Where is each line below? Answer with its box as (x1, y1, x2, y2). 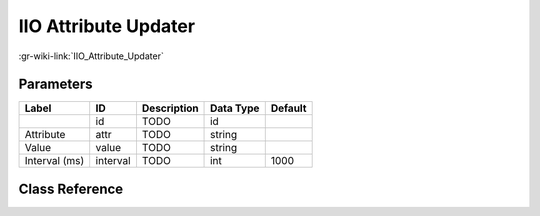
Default (270, 101, 307, 115)
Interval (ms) (24, 154, 85, 168)
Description (141, 101, 199, 115)
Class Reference (18, 180, 124, 197)
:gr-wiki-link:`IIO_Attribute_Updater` (18, 50, 164, 62)
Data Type (210, 101, 260, 115)
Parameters (18, 76, 93, 93)
